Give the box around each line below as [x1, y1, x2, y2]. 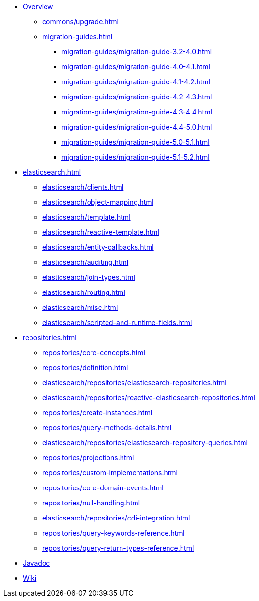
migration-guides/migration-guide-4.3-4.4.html [61, 108, 212, 116]
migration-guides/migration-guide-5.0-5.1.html [61, 138, 210, 146]
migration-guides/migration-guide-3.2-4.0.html [61, 48, 212, 56]
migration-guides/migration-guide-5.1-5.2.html [61, 153, 210, 161]
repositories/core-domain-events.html [42, 484, 164, 492]
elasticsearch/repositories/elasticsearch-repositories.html [42, 378, 227, 387]
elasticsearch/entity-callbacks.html [42, 243, 154, 251]
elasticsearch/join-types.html [42, 273, 135, 281]
